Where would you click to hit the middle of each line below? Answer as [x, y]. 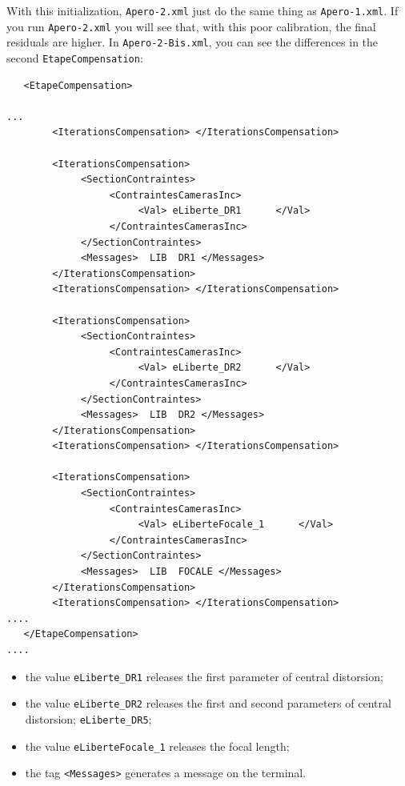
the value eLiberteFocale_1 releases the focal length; [157, 746]
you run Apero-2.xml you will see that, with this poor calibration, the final [191, 26]
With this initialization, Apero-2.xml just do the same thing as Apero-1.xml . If [202, 10]
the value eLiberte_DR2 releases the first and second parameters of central [208, 703]
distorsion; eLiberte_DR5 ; [88, 718]
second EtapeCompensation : [75, 57]
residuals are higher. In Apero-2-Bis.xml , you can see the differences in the [192, 42]
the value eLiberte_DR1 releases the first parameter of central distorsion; [204, 676]
